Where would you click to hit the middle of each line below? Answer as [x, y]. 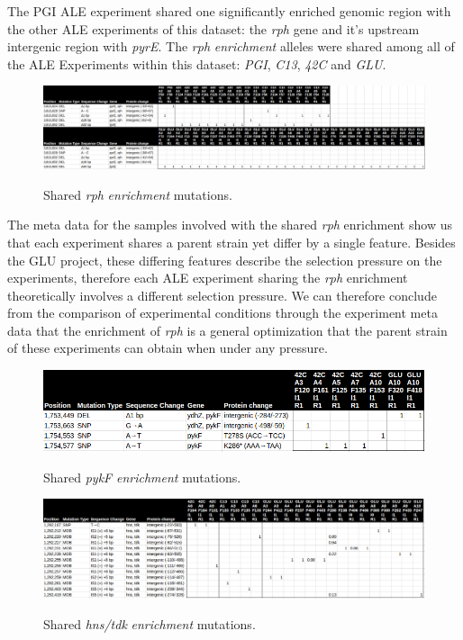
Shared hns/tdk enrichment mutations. [150, 623]
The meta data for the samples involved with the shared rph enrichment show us [230, 225]
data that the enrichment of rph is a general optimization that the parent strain [227, 330]
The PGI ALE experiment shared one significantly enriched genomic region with [229, 11]
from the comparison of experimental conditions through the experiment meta [222, 313]
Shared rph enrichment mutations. [138, 194]
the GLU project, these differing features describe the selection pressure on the [225, 260]
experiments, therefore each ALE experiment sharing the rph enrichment [208, 278]
